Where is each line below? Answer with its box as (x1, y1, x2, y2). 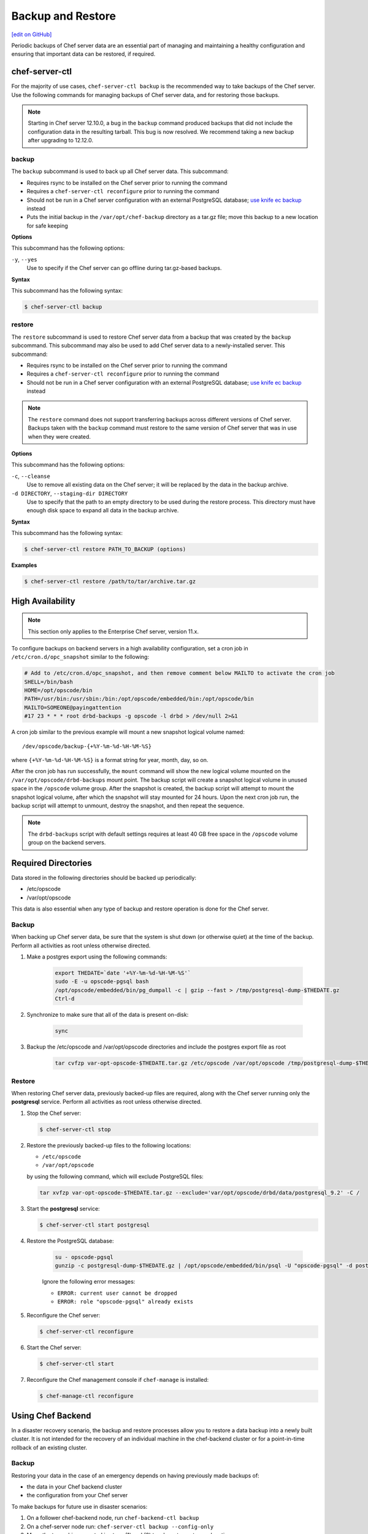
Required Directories (11, 858, 92, 868)
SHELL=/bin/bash (24, 678, 74, 685)
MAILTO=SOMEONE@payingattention (24, 704, 122, 711)
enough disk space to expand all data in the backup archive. (26, 507, 179, 514)
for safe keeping (26, 222, 69, 229)
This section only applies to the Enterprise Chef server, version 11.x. (28, 628, 199, 635)
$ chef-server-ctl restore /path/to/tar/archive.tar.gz (24, 578, 196, 585)
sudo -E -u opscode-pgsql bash (55, 978, 150, 985)
